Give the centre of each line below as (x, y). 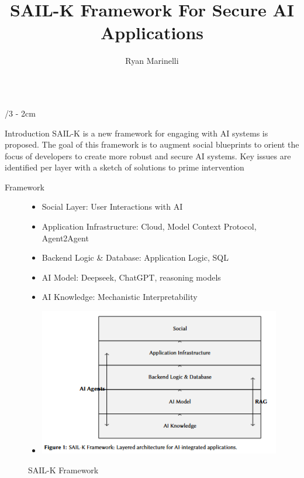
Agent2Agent (65, 238)
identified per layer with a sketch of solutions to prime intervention (125, 167)
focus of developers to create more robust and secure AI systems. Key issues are (148, 156)
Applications (152, 33)
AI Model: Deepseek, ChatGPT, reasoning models (131, 277)
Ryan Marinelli (152, 61)
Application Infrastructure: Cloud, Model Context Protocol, (149, 226)
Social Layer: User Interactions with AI (112, 206)
